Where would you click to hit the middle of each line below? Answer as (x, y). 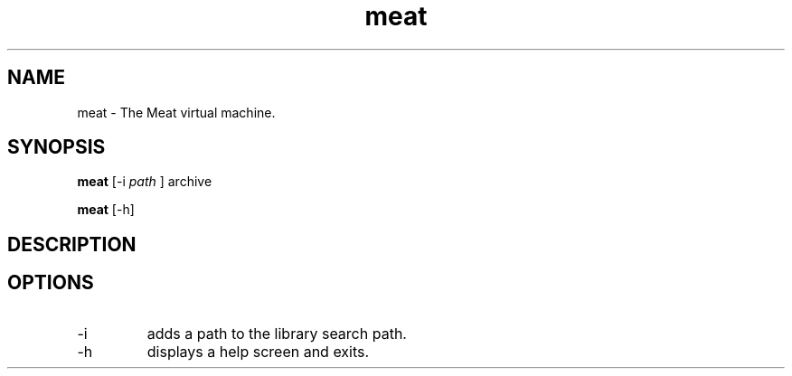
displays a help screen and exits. (258, 351)
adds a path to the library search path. (277, 333)
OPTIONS (51, 283)
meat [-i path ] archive (145, 182)
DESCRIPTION (72, 244)
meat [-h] (106, 210)
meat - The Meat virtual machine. (176, 112)
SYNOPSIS (57, 147)
